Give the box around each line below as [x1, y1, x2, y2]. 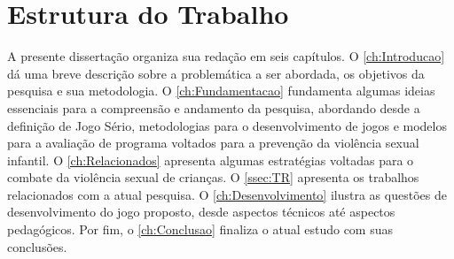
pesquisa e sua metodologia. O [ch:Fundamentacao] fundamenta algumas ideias [7, 81, 435, 100]
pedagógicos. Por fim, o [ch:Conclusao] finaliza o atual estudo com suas [7, 220, 394, 239]
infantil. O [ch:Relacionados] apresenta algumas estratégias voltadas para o [7, 150, 414, 169]
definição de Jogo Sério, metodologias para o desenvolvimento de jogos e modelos [7, 116, 447, 134]
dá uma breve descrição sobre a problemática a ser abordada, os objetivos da [7, 64, 425, 82]
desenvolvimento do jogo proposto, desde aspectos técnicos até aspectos [7, 202, 395, 221]
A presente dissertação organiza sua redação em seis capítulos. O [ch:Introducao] [7, 47, 445, 65]
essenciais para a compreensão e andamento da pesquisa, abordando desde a [7, 98, 420, 117]
